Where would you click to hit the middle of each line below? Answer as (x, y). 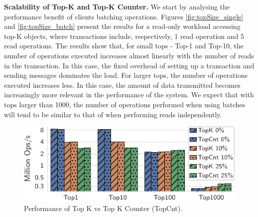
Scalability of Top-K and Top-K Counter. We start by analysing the (117, 6)
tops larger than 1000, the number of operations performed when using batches (125, 104)
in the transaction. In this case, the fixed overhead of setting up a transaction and (129, 65)
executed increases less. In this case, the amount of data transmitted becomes (122, 85)
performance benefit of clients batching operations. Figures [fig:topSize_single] (124, 16)
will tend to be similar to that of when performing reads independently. (113, 114)
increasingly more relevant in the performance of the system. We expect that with (129, 95)
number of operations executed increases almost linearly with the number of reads (129, 55)
